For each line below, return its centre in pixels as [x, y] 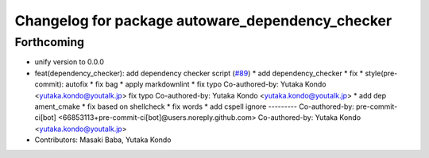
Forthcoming [50, 42]
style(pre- [381, 73]
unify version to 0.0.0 [70, 62]
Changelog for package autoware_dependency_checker [203, 21]
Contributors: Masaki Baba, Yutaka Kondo [103, 140]
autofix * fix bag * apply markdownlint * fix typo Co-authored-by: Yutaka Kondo [195, 84]
